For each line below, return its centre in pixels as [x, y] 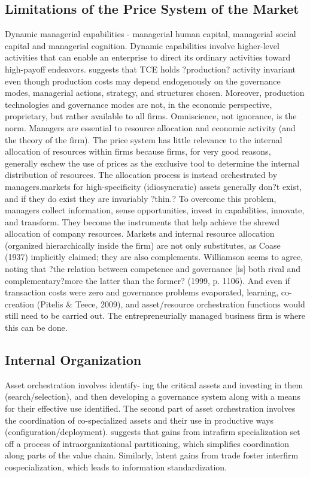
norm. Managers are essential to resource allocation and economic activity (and [150, 127]
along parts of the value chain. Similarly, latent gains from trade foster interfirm [152, 455]
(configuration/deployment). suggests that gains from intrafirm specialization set [153, 432]
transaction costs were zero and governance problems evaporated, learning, [142, 292]
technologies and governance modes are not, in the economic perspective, [139, 104]
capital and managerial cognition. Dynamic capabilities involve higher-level [142, 45]
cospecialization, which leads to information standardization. [116, 467]
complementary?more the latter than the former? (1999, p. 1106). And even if [148, 280]
